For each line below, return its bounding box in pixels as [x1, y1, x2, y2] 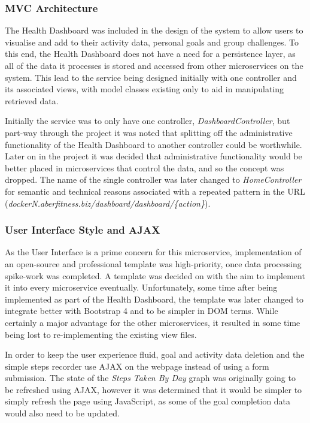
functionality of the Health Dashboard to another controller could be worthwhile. [5, 138, 302, 150]
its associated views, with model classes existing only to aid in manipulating [5, 83, 284, 95]
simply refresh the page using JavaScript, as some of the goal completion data [5, 395, 291, 407]
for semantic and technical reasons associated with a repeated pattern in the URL [5, 185, 305, 197]
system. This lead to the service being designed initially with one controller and [5, 71, 297, 83]
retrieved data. [5, 94, 59, 107]
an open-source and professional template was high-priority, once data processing [5, 257, 302, 270]
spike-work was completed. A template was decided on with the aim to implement [5, 269, 305, 282]
